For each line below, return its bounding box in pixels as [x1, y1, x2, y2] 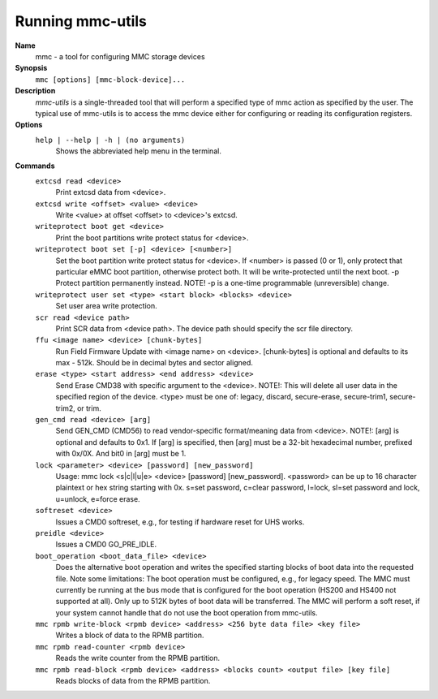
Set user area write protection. [55, 301, 157, 311]
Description [15, 86, 56, 96]
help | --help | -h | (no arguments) [35, 135, 186, 145]
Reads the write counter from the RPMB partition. [55, 654, 221, 663]
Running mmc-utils [15, 12, 148, 30]
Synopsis [15, 63, 48, 73]
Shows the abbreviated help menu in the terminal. [55, 146, 222, 156]
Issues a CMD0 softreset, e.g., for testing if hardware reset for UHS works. [55, 516, 305, 527]
